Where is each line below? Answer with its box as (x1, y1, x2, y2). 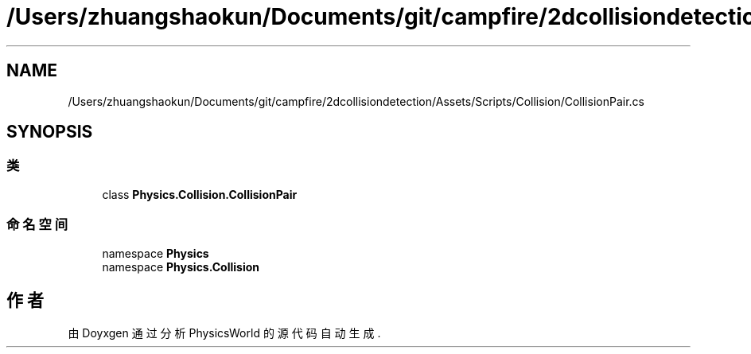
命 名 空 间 (6, 216, 68, 233)
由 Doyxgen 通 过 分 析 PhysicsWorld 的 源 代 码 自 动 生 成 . (68, 326, 381, 340)
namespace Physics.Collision (102, 259, 260, 274)
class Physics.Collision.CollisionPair (102, 187, 298, 201)
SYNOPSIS (6, 122, 93, 142)
